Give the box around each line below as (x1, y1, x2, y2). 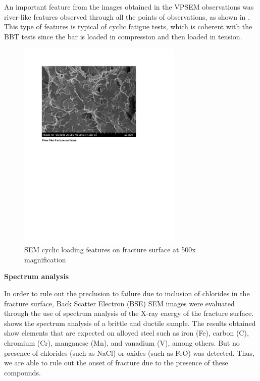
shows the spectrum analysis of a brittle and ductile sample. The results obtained (4, 317, 256, 328)
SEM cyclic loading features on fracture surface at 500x (24, 244, 196, 255)
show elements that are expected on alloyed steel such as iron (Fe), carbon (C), (4, 328, 249, 338)
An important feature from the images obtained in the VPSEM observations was (4, 2, 254, 12)
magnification (24, 254, 66, 264)
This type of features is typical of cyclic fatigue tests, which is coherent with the (4, 21, 252, 32)
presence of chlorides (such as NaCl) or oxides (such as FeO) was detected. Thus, (4, 347, 254, 358)
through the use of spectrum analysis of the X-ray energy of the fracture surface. (4, 308, 254, 318)
